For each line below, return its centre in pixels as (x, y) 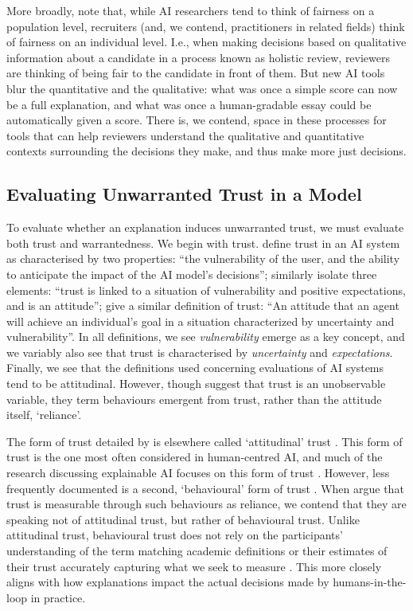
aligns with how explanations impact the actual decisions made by (168, 582)
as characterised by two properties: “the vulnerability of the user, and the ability (203, 258)
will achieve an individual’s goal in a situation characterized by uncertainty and (201, 321)
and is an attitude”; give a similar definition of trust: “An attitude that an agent (203, 305)
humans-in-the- (370, 582)
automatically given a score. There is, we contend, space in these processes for (197, 120)
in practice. (58, 597)
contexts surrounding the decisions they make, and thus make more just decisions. (206, 151)
